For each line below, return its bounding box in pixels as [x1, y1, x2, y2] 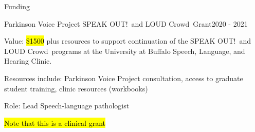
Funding [4, 1, 30, 11]
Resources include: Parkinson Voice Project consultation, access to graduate [4, 72, 243, 83]
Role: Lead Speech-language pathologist [4, 100, 130, 111]
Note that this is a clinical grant [4, 117, 105, 128]
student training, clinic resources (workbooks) [4, 83, 148, 93]
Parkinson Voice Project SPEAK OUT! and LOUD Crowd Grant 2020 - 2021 [4, 18, 248, 29]
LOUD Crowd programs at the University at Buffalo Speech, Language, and [4, 45, 245, 56]
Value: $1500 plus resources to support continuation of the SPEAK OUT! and [4, 35, 251, 46]
